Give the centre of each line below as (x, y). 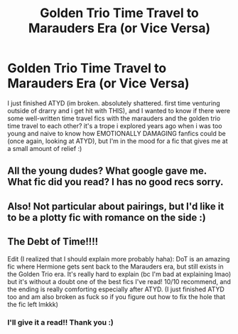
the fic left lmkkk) (33, 304)
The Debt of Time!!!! (53, 242)
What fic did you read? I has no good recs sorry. (115, 182)
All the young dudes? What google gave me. (107, 171)
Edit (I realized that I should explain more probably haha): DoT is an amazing (119, 259)
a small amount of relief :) (45, 148)
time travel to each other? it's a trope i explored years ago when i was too (115, 125)
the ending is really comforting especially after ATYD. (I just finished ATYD (116, 289)
